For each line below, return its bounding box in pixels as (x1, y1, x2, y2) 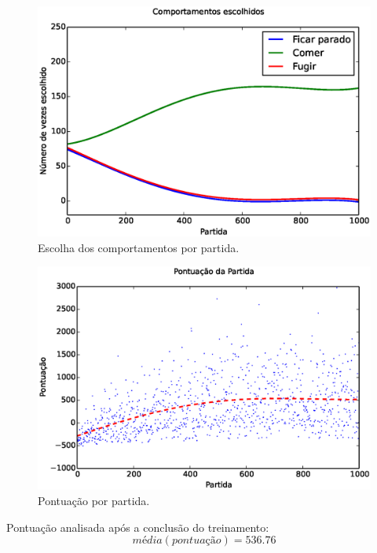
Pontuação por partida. (38, 492, 150, 508)
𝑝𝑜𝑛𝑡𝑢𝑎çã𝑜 (171, 535, 221, 547)
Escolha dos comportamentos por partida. (38, 239, 240, 255)
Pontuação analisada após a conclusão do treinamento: (6, 518, 269, 535)
